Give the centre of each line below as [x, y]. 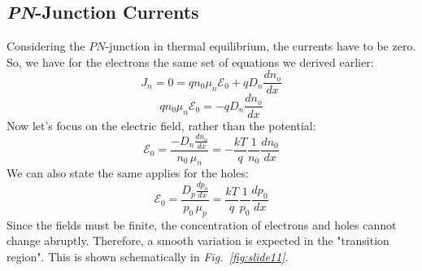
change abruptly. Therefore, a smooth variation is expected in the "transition [198, 240]
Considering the [46, 46]
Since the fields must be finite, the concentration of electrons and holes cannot [202, 224]
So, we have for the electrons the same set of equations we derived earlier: [190, 61]
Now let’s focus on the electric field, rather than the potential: [161, 125]
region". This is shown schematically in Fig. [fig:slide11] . [148, 256]
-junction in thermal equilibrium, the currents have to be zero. [261, 46]
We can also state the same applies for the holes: [128, 173]
